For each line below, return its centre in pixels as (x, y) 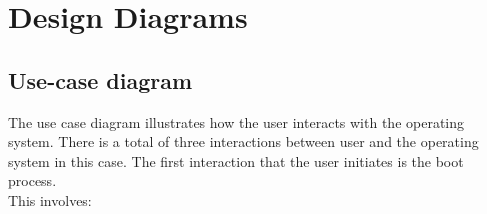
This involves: (50, 199)
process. (32, 180)
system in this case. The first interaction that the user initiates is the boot (236, 160)
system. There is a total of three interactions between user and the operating (243, 141)
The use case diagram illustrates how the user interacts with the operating (236, 121)
